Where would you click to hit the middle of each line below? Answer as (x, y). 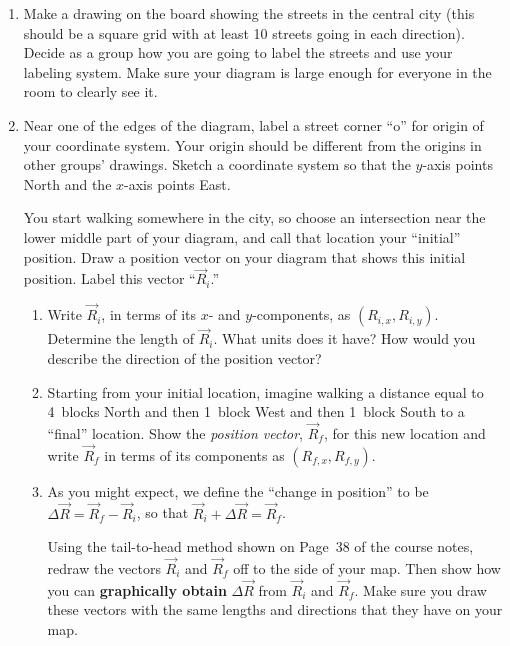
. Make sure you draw (420, 589)
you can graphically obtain (137, 589)
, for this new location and (404, 432)
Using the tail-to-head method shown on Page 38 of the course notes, (260, 546)
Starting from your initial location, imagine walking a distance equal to (265, 391)
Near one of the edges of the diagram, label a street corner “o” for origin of (253, 124)
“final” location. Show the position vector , (175, 432)
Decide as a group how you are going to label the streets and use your (238, 52)
